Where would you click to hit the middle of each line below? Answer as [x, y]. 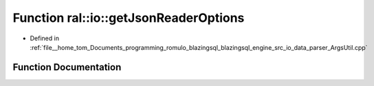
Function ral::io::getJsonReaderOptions [129, 18]
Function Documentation [67, 67]
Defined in [45, 38]
